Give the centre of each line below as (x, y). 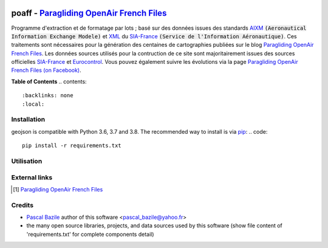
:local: (33, 104)
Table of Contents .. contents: (49, 81)
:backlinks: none (48, 95)
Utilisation (27, 161)
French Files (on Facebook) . (46, 71)
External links (32, 177)
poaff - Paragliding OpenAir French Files (89, 13)
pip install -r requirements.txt (72, 146)
